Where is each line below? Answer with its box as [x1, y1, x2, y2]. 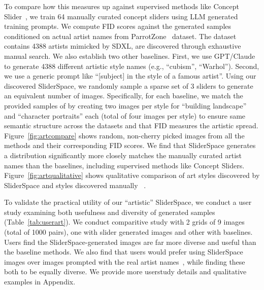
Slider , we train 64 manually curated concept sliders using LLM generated [4, 11, 238, 21]
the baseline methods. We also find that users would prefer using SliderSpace [4, 246, 243, 257]
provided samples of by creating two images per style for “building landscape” [4, 100, 247, 111]
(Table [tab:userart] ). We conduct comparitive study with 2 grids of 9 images [4, 216, 245, 227]
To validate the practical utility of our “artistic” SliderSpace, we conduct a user [4, 197, 252, 207]
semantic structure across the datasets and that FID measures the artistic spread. [4, 120, 258, 131]
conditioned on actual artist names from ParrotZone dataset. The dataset [4, 30, 237, 41]
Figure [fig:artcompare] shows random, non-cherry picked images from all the [4, 130, 245, 140]
